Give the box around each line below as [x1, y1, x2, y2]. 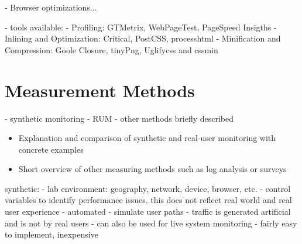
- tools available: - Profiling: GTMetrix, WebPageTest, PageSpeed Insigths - [5, 20, 277, 33]
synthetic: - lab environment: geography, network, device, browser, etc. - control [5, 182, 291, 194]
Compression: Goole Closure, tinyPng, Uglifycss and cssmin [5, 43, 218, 56]
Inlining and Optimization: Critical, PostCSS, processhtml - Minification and [5, 32, 281, 44]
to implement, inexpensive [5, 228, 98, 240]
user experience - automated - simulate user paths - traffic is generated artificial [5, 205, 291, 218]
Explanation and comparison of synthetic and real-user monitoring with [18, 132, 276, 144]
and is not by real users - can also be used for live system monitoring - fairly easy [5, 216, 297, 229]
